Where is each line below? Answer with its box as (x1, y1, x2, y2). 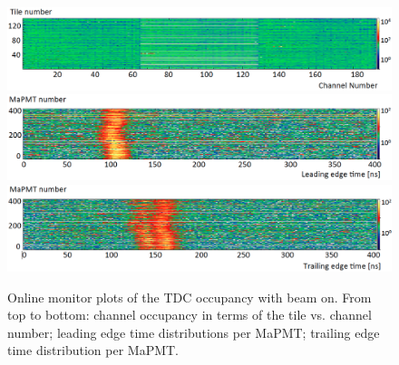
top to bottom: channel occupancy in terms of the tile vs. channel (7, 305, 372, 324)
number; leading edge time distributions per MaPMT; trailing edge (7, 322, 380, 341)
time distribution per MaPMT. (7, 341, 179, 360)
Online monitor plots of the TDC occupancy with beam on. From (7, 287, 372, 306)
